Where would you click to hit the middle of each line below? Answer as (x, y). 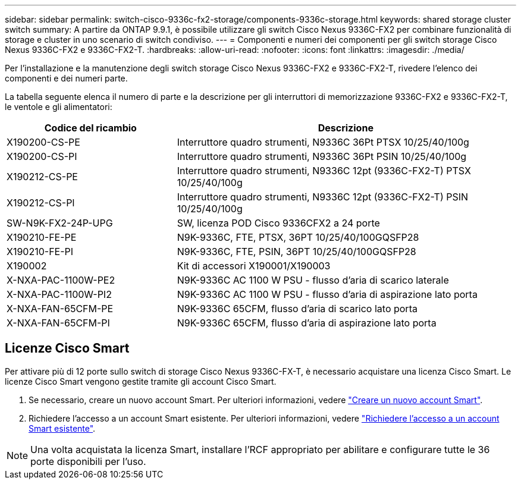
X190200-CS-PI (42, 156)
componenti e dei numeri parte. (66, 78)
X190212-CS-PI (41, 203)
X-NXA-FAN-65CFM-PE (60, 309)
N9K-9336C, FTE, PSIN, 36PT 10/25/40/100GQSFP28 (296, 252)
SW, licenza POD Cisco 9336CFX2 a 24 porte (278, 223)
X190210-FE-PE (42, 237)
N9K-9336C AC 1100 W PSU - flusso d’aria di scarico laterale (313, 280)
